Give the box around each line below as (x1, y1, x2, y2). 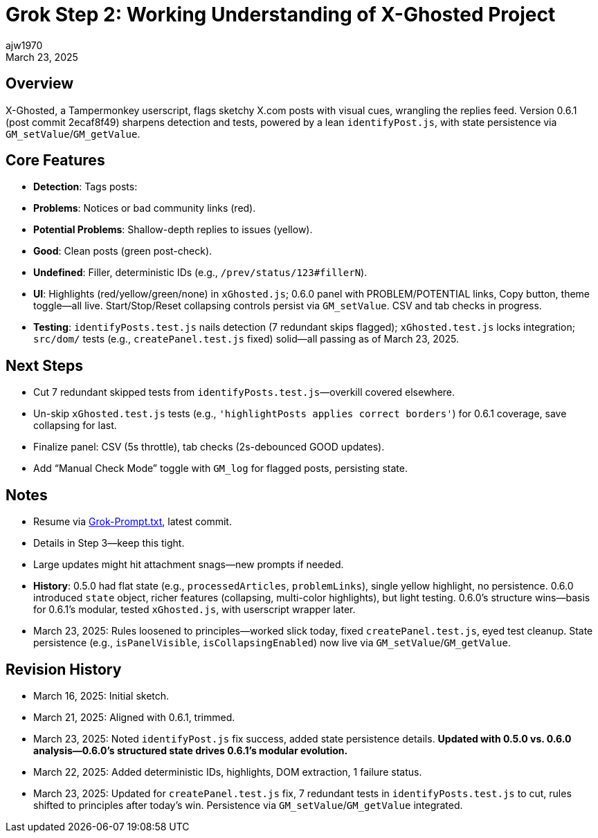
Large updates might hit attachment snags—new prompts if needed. (33, 558, 344, 571)
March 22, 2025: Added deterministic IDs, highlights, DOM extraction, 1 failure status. (33, 765, 422, 778)
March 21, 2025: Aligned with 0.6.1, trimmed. (33, 711, 235, 723)
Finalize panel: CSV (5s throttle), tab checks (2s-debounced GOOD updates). (33, 441, 385, 453)
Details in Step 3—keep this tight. (33, 537, 185, 549)
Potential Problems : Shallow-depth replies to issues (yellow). (33, 224, 313, 236)
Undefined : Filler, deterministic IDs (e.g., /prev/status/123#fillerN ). (33, 266, 368, 279)
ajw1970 (6, 39, 43, 51)
